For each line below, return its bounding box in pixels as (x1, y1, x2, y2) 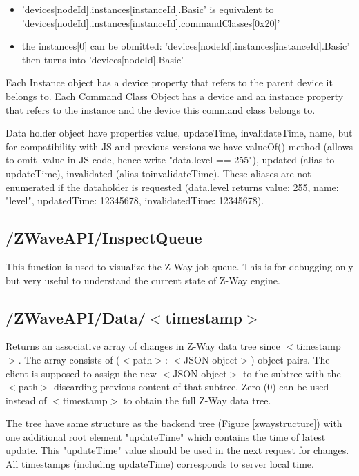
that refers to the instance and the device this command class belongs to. (6, 102, 316, 117)
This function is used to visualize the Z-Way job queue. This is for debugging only (6, 259, 353, 273)
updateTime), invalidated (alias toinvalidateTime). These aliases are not (6, 166, 311, 180)
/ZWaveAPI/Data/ (6, 306, 146, 328)
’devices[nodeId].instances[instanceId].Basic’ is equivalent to (21, 2, 274, 16)
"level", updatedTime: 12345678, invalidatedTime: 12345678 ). (6, 193, 264, 208)
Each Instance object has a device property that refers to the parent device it (6, 75, 333, 90)
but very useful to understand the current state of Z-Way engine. (6, 272, 280, 287)
